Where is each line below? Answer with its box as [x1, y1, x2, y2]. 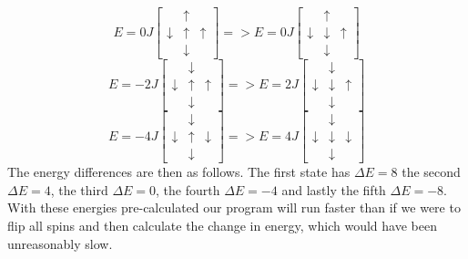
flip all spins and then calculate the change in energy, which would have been [7, 216, 437, 235]
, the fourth [156, 180, 220, 199]
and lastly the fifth [281, 180, 386, 199]
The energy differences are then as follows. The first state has [7, 162, 351, 181]
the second [402, 162, 461, 181]
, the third [50, 180, 108, 199]
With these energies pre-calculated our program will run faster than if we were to [7, 198, 461, 217]
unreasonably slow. [7, 233, 113, 253]
